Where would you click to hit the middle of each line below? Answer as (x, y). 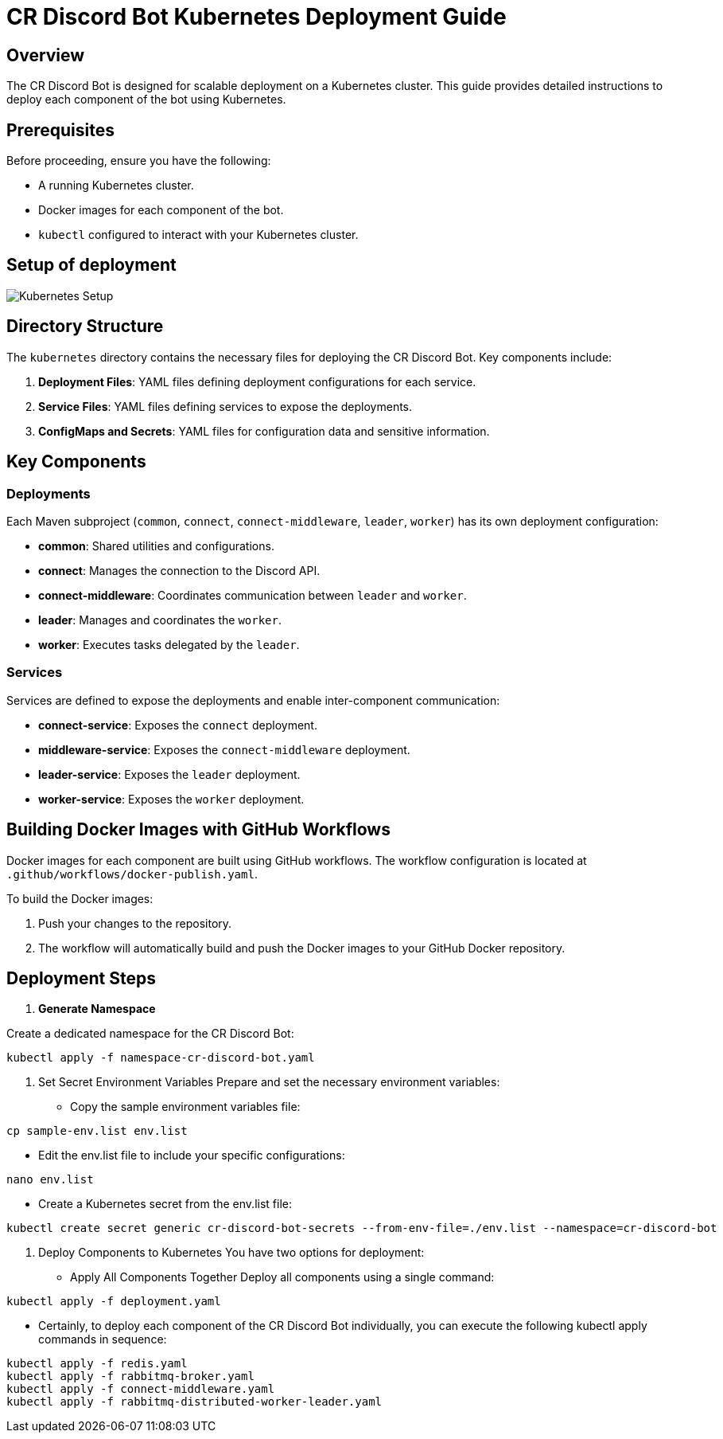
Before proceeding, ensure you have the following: (139, 161)
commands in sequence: (103, 1339)
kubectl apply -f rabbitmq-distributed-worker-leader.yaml (194, 1402)
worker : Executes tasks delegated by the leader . (169, 644)
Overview (46, 55)
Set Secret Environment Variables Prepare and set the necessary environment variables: (269, 1082)
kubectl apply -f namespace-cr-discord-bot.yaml (161, 1058)
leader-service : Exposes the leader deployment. (169, 774)
